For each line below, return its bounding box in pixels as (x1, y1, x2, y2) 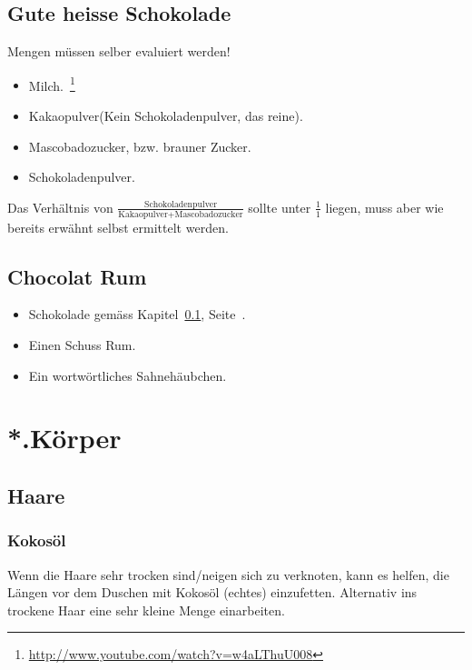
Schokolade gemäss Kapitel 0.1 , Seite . (28, 305, 246, 324)
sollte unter (248, 197, 311, 216)
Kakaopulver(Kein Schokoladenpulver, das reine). (28, 106, 303, 125)
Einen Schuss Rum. (28, 335, 136, 355)
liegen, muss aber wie (325, 197, 444, 216)
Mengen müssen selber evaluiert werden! (7, 42, 231, 61)
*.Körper (7, 419, 122, 456)
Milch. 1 (28, 73, 75, 95)
